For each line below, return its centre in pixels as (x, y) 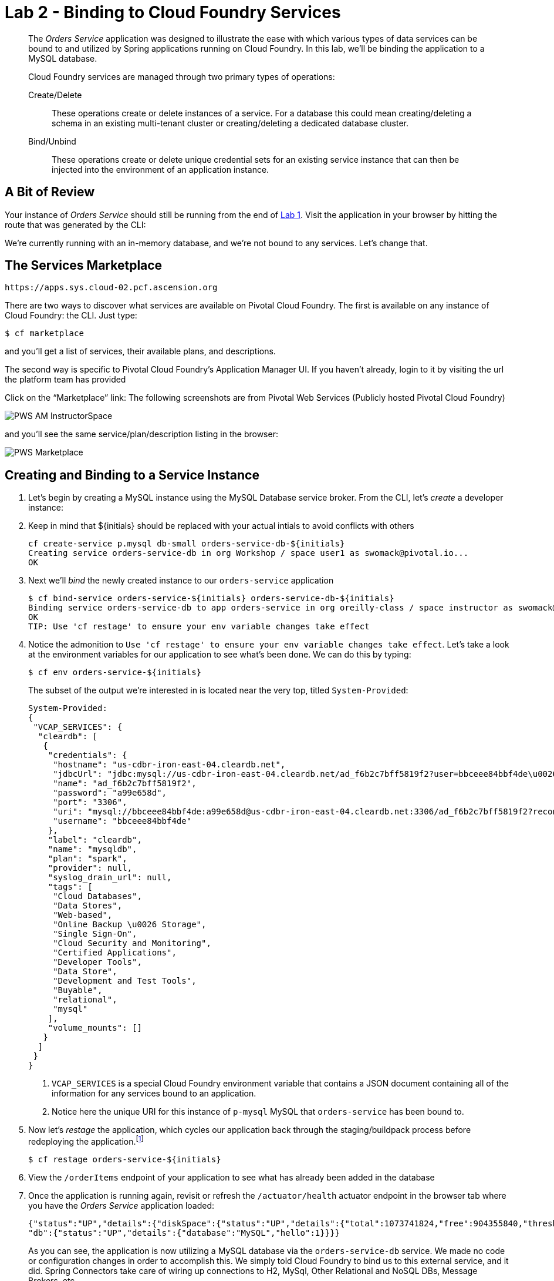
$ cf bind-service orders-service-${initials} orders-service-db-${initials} (211, 598)
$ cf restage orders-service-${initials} (125, 1159)
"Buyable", (78, 990)
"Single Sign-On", (95, 934)
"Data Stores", (88, 906)
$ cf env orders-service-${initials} (115, 673)
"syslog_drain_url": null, (110, 878)
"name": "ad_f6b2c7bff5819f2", (125, 784)
